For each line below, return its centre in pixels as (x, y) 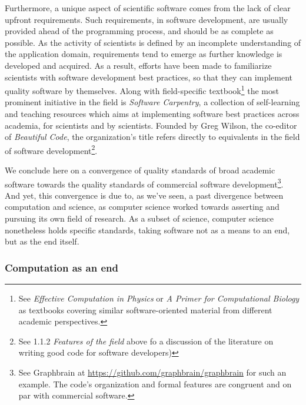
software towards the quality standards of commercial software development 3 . (144, 183)
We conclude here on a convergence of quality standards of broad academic (140, 170)
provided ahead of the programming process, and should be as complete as (139, 31)
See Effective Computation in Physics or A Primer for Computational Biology (159, 298)
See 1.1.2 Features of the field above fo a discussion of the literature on (146, 341)
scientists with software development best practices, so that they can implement (149, 77)
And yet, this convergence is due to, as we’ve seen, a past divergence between (144, 195)
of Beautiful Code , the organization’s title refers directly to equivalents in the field (152, 137)
